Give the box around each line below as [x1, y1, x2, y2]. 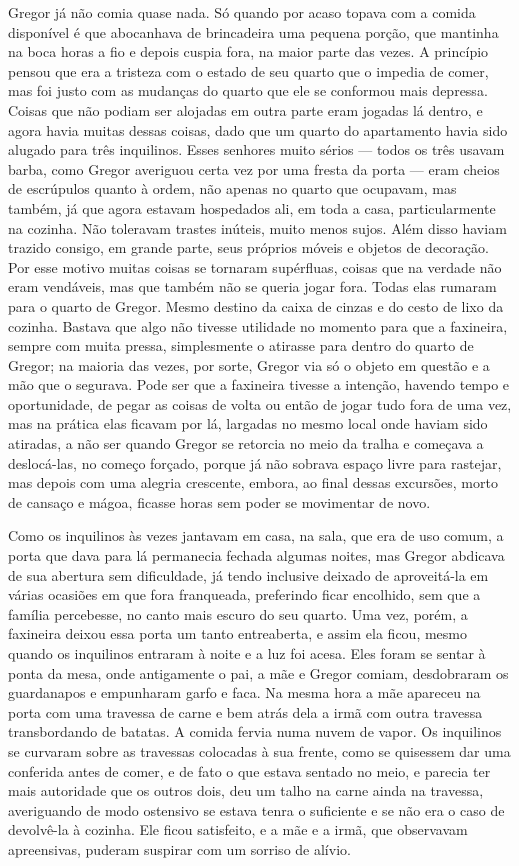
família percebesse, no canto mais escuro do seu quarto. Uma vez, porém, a [8, 603, 468, 624]
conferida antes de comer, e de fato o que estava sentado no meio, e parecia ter [8, 760, 491, 781]
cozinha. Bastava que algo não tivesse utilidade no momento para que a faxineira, [8, 315, 508, 336]
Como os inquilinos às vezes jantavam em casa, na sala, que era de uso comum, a [8, 525, 504, 546]
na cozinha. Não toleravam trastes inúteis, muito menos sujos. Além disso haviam [8, 217, 507, 238]
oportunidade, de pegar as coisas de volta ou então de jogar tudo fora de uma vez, [8, 393, 512, 414]
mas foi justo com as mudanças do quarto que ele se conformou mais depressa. [8, 80, 488, 101]
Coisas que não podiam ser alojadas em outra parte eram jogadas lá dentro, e [8, 99, 483, 120]
